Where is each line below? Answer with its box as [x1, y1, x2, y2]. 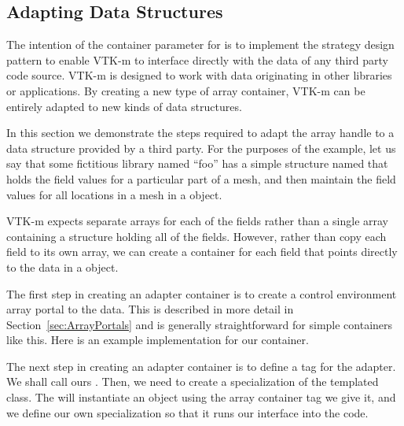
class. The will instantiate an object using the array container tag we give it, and [6, 389, 396, 406]
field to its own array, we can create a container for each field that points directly [6, 243, 398, 260]
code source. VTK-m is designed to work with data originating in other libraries [6, 67, 392, 83]
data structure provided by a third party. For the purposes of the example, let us [6, 139, 396, 156]
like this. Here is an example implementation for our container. [6, 332, 309, 348]
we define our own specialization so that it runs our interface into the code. [6, 404, 369, 420]
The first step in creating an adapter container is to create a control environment [6, 285, 397, 302]
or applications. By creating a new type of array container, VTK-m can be [6, 82, 365, 98]
